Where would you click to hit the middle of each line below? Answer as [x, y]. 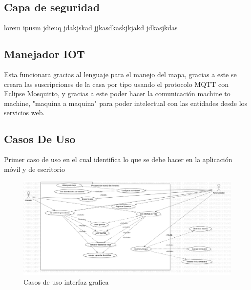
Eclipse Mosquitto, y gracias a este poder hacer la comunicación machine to [117, 93]
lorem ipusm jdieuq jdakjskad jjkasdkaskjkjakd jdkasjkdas [91, 28]
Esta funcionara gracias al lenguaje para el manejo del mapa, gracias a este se [120, 74]
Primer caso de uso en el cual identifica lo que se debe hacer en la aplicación [118, 159]
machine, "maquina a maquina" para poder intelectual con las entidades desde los [126, 103]
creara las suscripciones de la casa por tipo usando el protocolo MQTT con [116, 84]
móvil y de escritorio [34, 169]
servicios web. [24, 113]
